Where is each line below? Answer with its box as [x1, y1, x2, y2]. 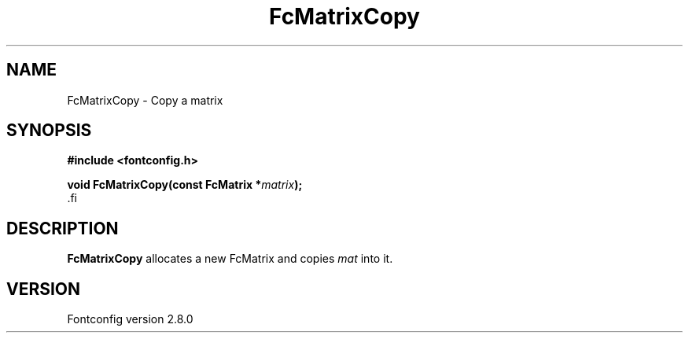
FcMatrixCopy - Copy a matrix [67, 93, 223, 107]
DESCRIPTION [6, 218, 119, 238]
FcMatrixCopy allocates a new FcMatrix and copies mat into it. [67, 252, 393, 266]
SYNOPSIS [6, 120, 92, 141]
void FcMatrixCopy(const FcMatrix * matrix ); [67, 178, 303, 192]
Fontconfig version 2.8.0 [67, 312, 193, 326]
